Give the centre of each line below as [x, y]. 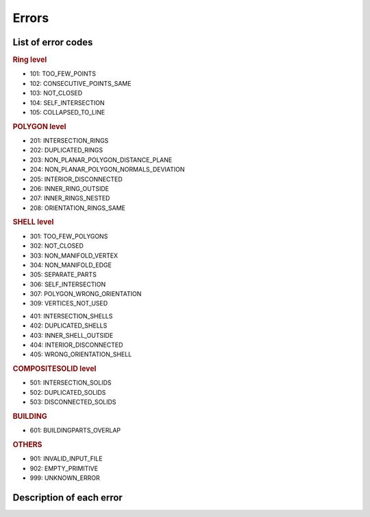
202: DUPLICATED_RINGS [66, 150]
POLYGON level [39, 126]
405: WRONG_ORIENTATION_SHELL [81, 354]
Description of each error [67, 497]
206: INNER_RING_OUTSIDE [70, 188]
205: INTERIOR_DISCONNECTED [76, 179]
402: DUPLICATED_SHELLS [69, 325]
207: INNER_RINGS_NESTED [70, 198]
